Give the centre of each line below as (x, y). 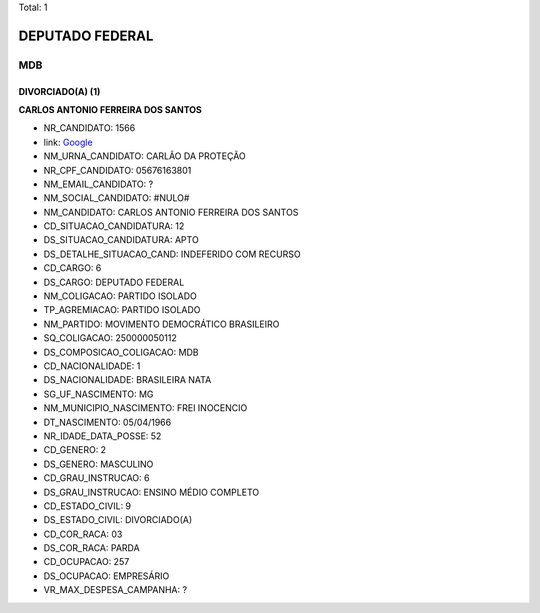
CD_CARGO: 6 (72, 268)
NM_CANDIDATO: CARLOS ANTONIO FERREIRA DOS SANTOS (171, 212)
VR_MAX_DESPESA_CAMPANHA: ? (115, 590)
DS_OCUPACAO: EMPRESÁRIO (106, 576)
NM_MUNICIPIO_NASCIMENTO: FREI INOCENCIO (145, 408)
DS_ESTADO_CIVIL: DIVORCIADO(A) (118, 520)
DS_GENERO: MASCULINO (98, 464)
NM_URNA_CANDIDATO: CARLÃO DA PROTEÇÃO (145, 156)
